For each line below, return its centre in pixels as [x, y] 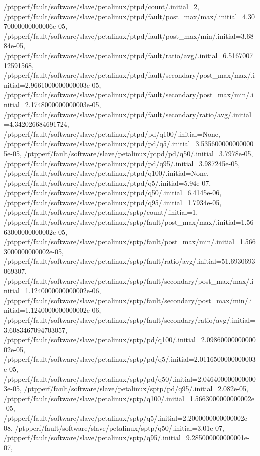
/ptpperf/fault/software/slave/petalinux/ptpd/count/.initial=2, [102, 6]
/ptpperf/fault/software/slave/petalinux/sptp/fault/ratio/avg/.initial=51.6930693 [130, 261]
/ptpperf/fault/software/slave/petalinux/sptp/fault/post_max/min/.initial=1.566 [130, 242]
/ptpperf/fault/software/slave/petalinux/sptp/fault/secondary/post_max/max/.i [129, 281]
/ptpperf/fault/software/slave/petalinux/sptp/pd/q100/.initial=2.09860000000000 [130, 340]
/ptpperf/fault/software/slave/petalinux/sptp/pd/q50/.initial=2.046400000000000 [130, 379]
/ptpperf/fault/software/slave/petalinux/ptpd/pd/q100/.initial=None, [112, 134]
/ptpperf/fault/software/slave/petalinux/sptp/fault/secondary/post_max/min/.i [128, 300]
